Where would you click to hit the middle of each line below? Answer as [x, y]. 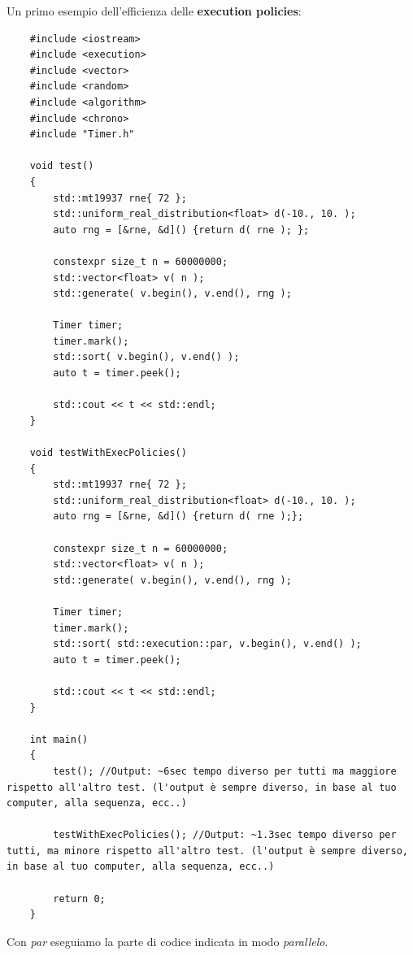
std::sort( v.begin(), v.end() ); [146, 357]
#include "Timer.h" [82, 135]
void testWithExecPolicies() [108, 453]
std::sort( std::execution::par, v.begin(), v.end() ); [207, 644]
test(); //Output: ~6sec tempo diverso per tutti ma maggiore [225, 771]
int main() [59, 739]
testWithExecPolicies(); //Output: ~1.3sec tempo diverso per [225, 835]
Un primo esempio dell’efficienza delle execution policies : [154, 11]
